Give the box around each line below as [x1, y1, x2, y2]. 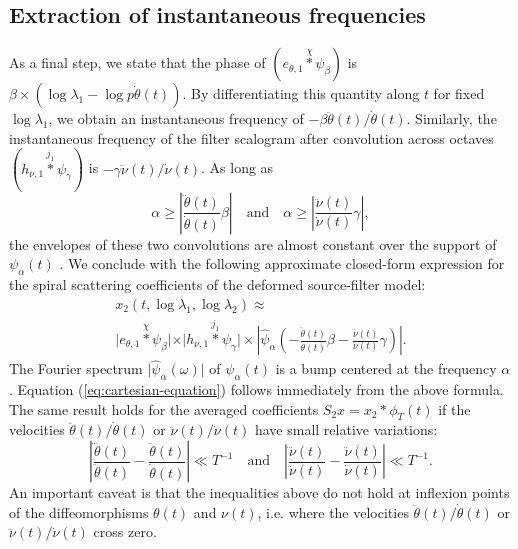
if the [438, 398, 471, 419]
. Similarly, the [406, 108, 497, 129]
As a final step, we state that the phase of [9, 52, 266, 73]
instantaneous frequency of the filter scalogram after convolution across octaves [9, 127, 494, 148]
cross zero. [93, 521, 157, 542]
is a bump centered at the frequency [275, 358, 497, 379]
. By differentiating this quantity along [182, 83, 420, 104]
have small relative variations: [254, 419, 438, 440]
